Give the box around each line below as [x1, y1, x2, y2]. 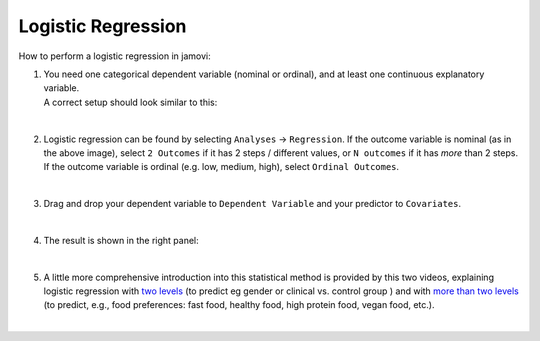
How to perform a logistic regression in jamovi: [18, 50, 211, 62]
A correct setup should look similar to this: [43, 96, 218, 108]
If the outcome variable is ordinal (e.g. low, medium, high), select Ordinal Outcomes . [43, 161, 400, 173]
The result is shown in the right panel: [43, 234, 199, 246]
